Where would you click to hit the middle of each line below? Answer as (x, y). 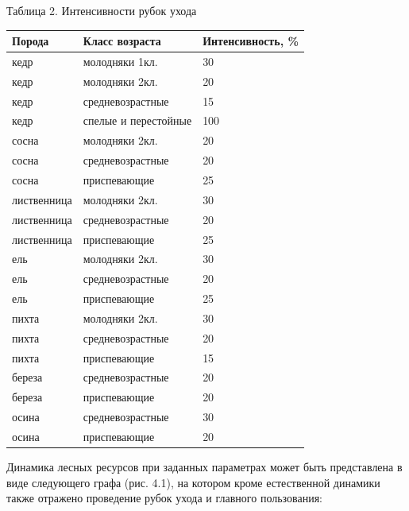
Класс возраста (122, 41)
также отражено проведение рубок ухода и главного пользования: (164, 498)
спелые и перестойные (137, 120)
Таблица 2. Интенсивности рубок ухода (102, 10)
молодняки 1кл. (120, 61)
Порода (31, 41)
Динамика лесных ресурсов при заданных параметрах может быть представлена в (204, 467)
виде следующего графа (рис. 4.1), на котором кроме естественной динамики (193, 482)
